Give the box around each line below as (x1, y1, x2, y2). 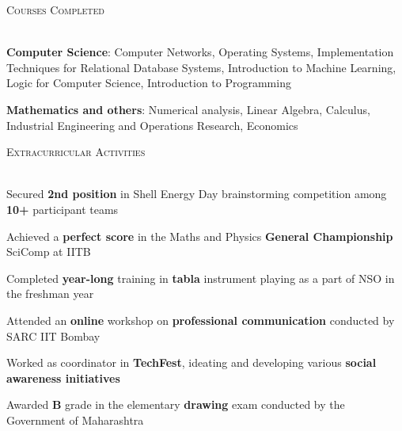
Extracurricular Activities (6, 143, 146, 160)
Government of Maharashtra (6, 411, 144, 428)
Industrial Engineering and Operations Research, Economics (6, 116, 298, 133)
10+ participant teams (6, 200, 119, 217)
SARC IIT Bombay (6, 327, 100, 344)
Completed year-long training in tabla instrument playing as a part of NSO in (6, 269, 395, 286)
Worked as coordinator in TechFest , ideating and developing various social (6, 354, 377, 371)
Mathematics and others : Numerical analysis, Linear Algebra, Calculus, (6, 101, 370, 117)
